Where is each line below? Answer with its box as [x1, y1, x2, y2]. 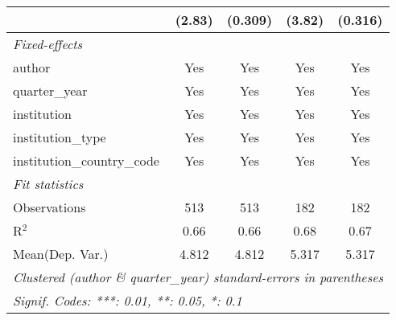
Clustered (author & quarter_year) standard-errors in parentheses [13, 268, 384, 286]
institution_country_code [13, 151, 159, 170]
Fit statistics [13, 174, 84, 193]
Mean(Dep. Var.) [13, 244, 109, 263]
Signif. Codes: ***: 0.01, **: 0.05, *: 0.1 [13, 291, 242, 310]
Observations [13, 198, 86, 216]
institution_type [13, 128, 106, 146]
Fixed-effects [13, 35, 83, 53]
